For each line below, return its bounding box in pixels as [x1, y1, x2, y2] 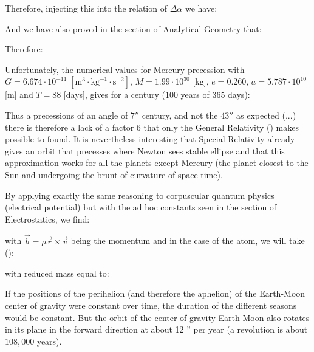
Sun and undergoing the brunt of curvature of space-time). [5, 168, 223, 181]
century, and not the [142, 108, 218, 121]
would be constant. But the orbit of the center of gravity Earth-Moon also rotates [5, 311, 310, 323]
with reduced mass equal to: [5, 266, 109, 279]
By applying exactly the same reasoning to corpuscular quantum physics [5, 188, 275, 201]
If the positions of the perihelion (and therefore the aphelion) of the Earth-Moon [5, 287, 305, 300]
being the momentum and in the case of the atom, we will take [70, 234, 305, 247]
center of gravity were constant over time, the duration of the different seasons [5, 299, 297, 311]
